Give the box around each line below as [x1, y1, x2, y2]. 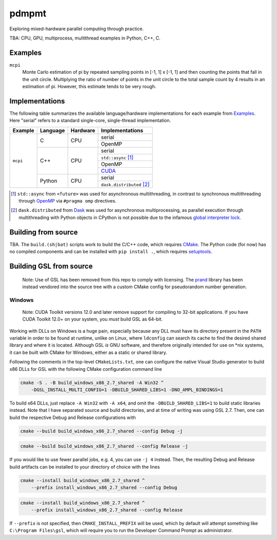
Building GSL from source [9, 262, 93, 270]
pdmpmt [9, 8, 47, 19]
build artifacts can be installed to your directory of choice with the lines [9, 464, 160, 470]
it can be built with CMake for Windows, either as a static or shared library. [9, 349, 168, 355]
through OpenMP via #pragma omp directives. [18, 198, 116, 204]
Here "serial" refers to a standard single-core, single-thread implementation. [9, 117, 171, 124]
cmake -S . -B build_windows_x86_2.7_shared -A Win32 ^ [20, 379, 164, 386]
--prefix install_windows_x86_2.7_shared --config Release [31, 507, 183, 513]
